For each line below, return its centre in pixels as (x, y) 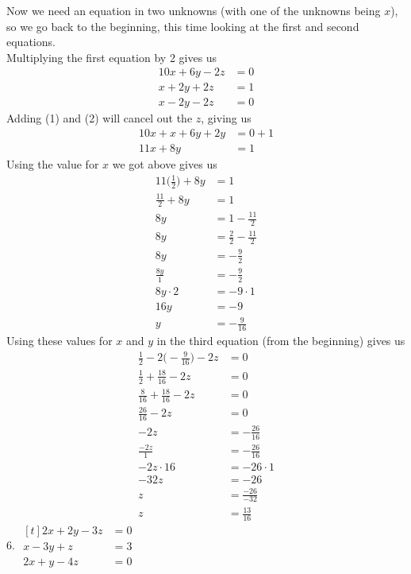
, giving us (226, 118)
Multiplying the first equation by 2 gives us (112, 57)
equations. (31, 42)
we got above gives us (165, 164)
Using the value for (53, 164)
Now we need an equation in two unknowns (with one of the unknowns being (194, 10)
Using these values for (60, 341)
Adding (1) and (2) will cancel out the (100, 118)
